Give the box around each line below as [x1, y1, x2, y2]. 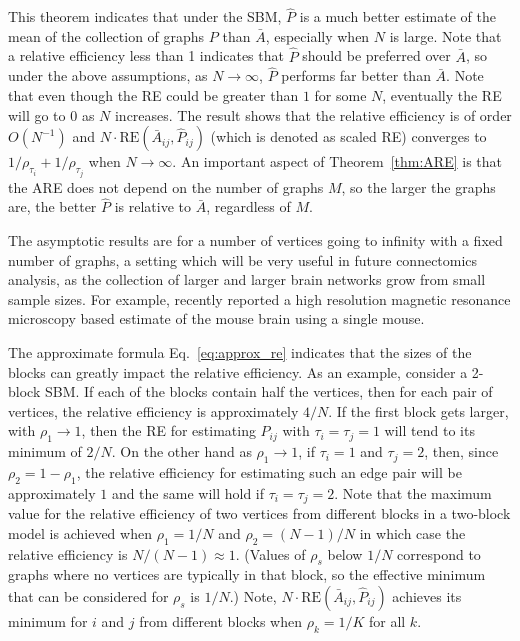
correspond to [397, 543, 481, 564]
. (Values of [235, 543, 306, 564]
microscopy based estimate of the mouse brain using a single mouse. [8, 308, 425, 329]
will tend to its [384, 420, 475, 441]
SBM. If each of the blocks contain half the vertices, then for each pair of [44, 381, 493, 402]
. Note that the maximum [334, 482, 492, 503]
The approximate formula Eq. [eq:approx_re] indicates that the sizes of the [8, 342, 472, 363]
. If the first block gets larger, [328, 400, 509, 421]
